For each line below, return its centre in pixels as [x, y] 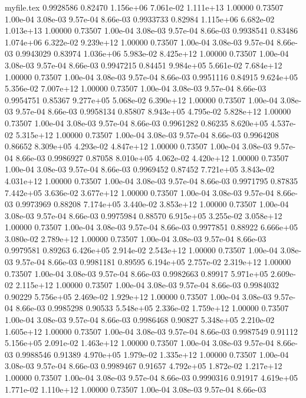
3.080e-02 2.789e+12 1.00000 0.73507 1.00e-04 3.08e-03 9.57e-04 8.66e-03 [136, 238]
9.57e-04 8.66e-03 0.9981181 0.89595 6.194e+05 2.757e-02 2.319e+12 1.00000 [153, 262]
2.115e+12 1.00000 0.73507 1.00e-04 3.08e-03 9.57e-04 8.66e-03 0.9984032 [147, 285]
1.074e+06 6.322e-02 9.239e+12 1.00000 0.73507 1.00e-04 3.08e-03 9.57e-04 [139, 42]
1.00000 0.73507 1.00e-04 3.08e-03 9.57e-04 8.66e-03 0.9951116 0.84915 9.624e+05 [151, 76]
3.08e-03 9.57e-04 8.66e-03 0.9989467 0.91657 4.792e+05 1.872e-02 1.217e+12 [144, 366]
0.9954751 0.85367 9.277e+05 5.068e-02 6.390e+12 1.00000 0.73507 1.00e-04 [141, 99]
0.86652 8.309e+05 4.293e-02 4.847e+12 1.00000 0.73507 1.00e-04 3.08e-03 [138, 146]
